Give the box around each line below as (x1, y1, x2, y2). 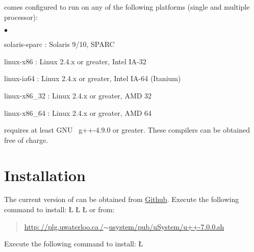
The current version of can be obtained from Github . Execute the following (4, 194, 239, 205)
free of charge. (4, 134, 48, 145)
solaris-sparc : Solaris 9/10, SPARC (4, 39, 115, 49)
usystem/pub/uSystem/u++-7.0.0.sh (109, 221, 224, 232)
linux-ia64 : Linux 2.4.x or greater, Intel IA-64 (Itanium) (4, 73, 181, 84)
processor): (4, 11, 38, 22)
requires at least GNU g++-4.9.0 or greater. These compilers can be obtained (4, 124, 250, 135)
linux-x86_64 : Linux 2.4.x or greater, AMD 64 (4, 107, 152, 118)
